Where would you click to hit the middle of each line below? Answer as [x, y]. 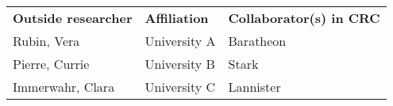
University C [180, 87]
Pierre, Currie [51, 64]
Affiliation [177, 18]
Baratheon [257, 41]
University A [180, 41]
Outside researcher [73, 18]
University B [180, 64]
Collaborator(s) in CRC [304, 18]
